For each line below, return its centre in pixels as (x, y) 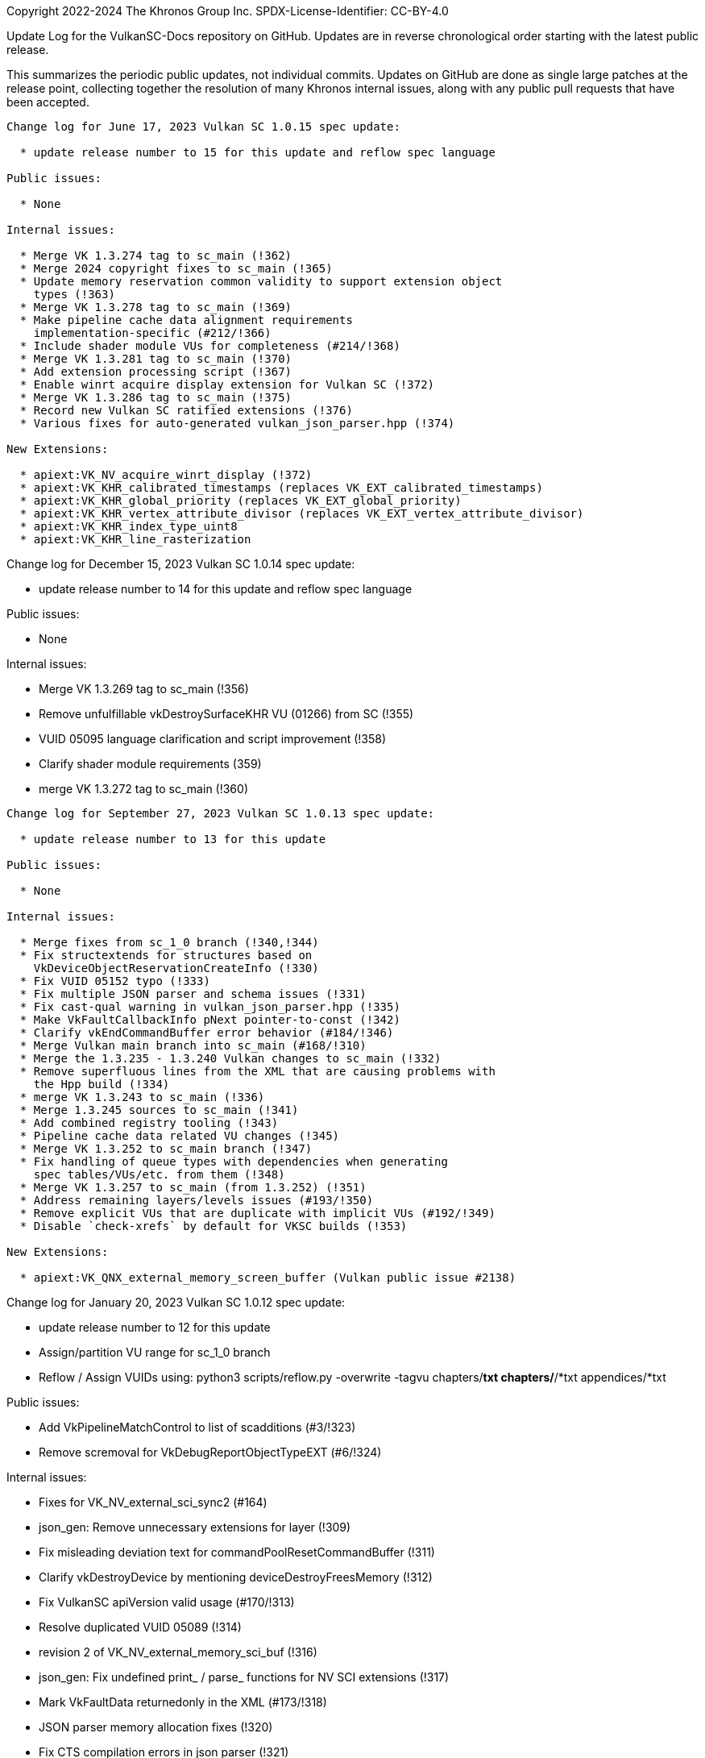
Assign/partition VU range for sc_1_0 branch (155, 1352)
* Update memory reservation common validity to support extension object (261, 281)
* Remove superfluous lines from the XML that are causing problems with (257, 1071)
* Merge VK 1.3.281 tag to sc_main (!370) (156, 359)
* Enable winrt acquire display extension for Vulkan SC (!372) (227, 384)
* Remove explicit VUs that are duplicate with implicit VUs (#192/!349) (257, 1213)
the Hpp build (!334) (102, 1084)
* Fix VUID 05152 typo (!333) (115, 981)
